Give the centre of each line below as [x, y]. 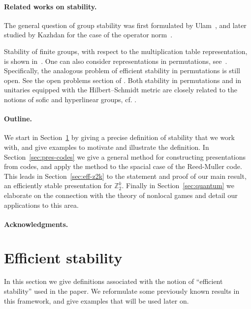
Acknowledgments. [36, 224]
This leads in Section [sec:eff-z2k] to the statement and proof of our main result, [125, 176]
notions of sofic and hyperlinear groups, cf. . [70, 99]
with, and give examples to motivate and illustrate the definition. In [107, 147]
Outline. [18, 119]
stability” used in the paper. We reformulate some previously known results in [122, 291]
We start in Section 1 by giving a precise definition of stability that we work [119, 137]
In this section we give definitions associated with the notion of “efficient [113, 281]
